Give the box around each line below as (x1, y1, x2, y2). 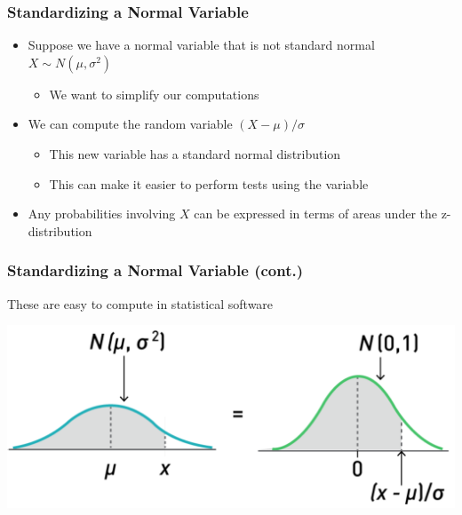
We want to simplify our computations (49, 84, 259, 103)
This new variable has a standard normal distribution (49, 145, 341, 162)
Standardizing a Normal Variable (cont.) (7, 259, 304, 281)
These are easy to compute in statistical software (7, 294, 274, 313)
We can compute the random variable (28, 115, 233, 133)
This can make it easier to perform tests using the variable (49, 174, 369, 193)
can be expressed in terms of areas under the (194, 204, 437, 223)
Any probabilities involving (28, 204, 176, 223)
